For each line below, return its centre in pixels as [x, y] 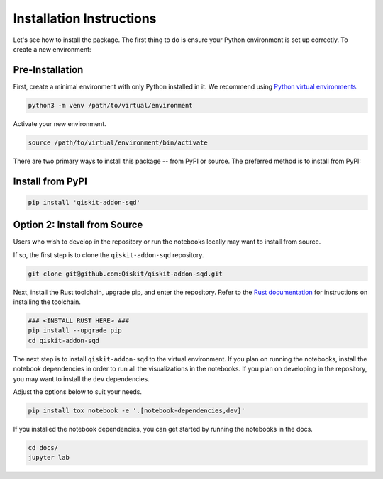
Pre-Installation [48, 70]
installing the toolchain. [47, 302]
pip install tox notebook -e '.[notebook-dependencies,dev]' [137, 410]
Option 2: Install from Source [78, 225]
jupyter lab [49, 458]
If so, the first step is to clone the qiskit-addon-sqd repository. [109, 254]
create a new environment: [52, 49]
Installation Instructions [85, 18]
